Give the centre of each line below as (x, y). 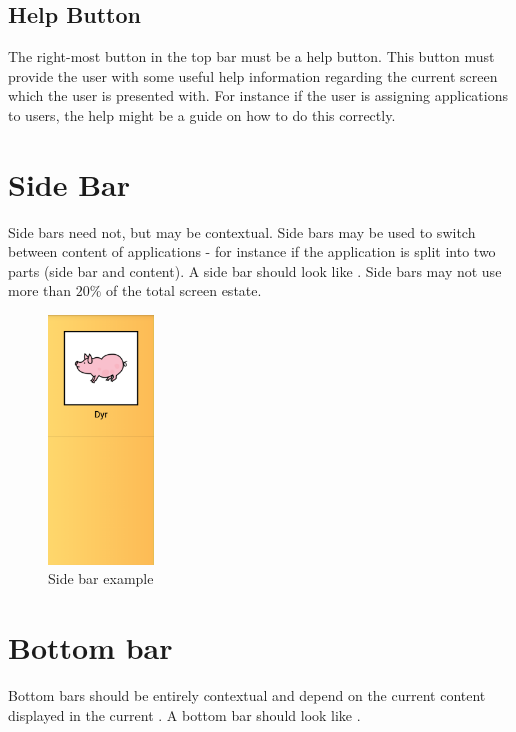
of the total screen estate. (184, 290)
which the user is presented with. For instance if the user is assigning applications (258, 95)
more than (40, 290)
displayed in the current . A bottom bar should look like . (184, 714)
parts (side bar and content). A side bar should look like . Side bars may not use (255, 270)
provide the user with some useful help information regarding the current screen (253, 75)
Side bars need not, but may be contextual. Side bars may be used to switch (242, 231)
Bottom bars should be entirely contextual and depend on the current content (247, 695)
